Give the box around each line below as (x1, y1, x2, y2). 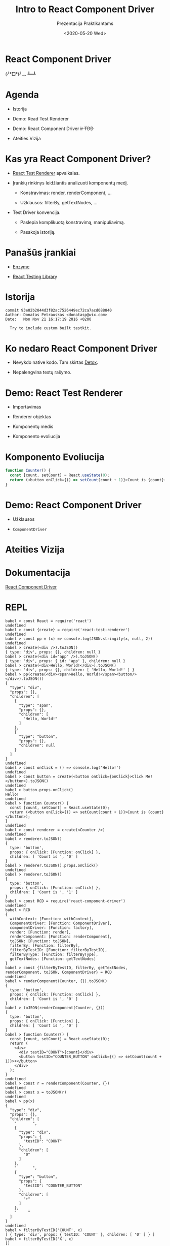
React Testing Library (12, 273, 57, 279)
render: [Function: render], (10, 929, 71, 934)
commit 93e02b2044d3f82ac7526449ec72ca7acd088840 (5, 308, 112, 313)
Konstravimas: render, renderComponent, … (20, 190, 112, 196)
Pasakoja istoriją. (20, 229, 56, 235)
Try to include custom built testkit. (10, 326, 92, 331)
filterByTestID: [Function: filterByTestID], (10, 947, 108, 952)
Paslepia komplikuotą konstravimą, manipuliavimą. (20, 219, 125, 225)
